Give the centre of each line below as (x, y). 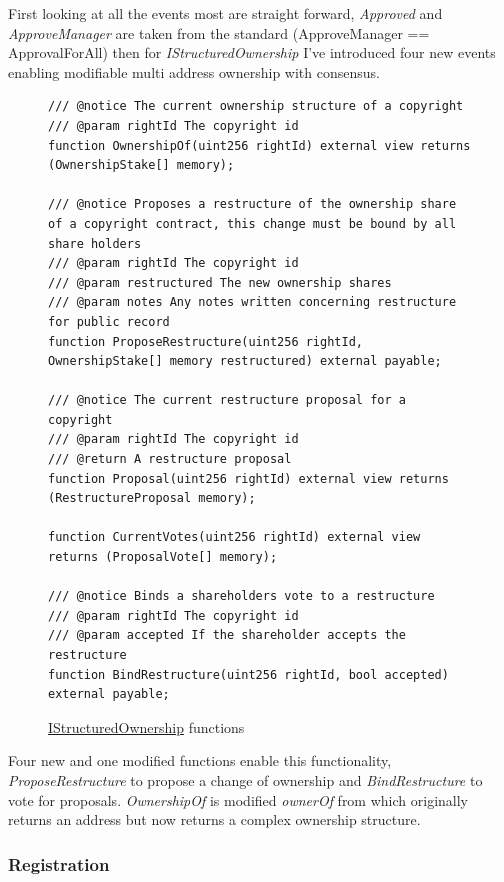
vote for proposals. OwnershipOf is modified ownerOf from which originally (238, 799)
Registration (59, 863)
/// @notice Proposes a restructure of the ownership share (252, 204)
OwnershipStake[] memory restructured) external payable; (245, 361)
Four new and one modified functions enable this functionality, (200, 760)
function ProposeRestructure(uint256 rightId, (205, 341)
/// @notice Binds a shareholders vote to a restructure (241, 596)
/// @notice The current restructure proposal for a (227, 400)
